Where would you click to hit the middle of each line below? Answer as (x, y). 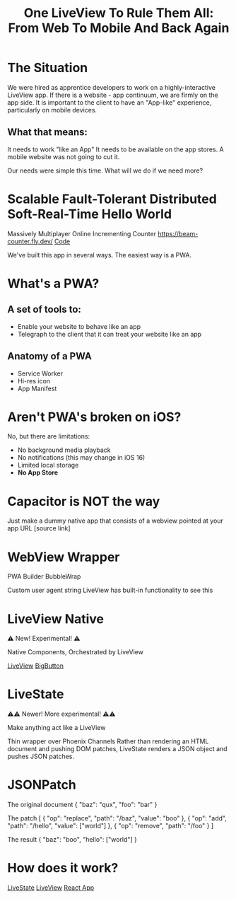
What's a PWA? (53, 283)
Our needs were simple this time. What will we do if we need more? (105, 170)
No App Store (38, 472)
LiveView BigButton (35, 666)
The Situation (48, 68)
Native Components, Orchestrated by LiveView (75, 652)
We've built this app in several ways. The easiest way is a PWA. (100, 255)
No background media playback (64, 450)
